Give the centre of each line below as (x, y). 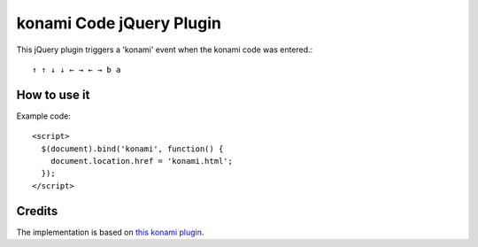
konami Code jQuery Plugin (119, 23)
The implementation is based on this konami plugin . (110, 232)
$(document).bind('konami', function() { (132, 149)
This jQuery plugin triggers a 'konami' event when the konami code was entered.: (165, 50)
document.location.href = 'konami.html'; (142, 161)
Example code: (43, 116)
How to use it (53, 94)
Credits (37, 211)
